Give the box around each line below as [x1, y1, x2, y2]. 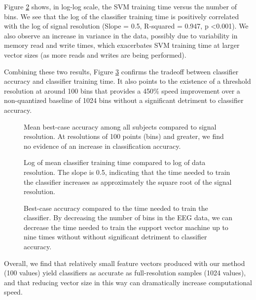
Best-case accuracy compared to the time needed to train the [24, 202, 208, 213]
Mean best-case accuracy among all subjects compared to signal [24, 121, 217, 132]
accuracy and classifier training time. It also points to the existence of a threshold [4, 76, 251, 86]
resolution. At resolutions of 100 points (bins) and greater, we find [24, 131, 224, 141]
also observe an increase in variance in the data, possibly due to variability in [4, 30, 238, 40]
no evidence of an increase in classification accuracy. [24, 140, 181, 151]
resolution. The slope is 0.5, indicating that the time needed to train [24, 167, 230, 177]
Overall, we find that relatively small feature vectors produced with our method [4, 258, 245, 268]
